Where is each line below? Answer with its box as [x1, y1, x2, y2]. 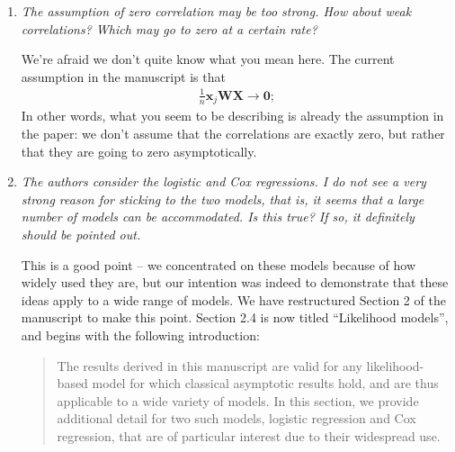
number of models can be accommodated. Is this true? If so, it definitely [21, 207, 415, 226]
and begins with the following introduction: [21, 325, 260, 344]
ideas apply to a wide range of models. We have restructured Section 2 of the [21, 290, 446, 309]
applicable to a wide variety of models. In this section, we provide [57, 391, 419, 410]
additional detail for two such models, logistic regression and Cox [57, 409, 416, 428]
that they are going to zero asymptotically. [21, 141, 257, 160]
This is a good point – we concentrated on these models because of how [21, 255, 416, 274]
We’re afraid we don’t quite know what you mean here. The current [21, 50, 395, 68]
